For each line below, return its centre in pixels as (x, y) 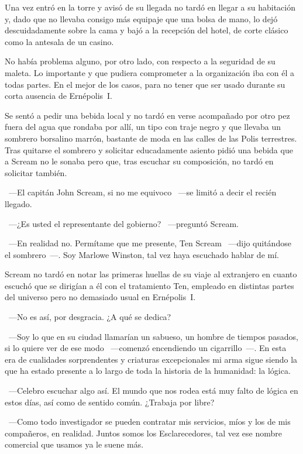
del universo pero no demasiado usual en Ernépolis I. (100, 297)
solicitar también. (36, 172)
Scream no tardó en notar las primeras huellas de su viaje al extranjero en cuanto (151, 274)
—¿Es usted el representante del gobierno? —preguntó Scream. (123, 223)
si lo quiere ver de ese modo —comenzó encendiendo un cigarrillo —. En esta (146, 348)
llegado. (18, 203)
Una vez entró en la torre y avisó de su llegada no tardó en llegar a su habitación (150, 7)
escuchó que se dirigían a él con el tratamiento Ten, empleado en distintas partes (149, 285)
